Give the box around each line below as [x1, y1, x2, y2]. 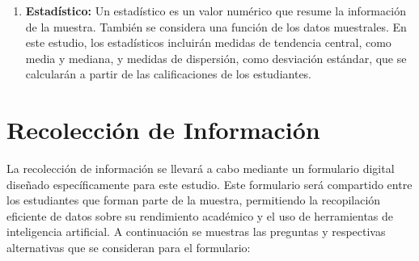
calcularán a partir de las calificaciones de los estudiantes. [25, 65, 312, 82]
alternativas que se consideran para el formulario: [6, 239, 251, 256]
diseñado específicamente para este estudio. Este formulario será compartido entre [6, 175, 413, 192]
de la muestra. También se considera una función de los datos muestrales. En [25, 18, 407, 35]
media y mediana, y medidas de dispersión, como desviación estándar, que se [25, 49, 407, 66]
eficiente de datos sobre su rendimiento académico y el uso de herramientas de [6, 207, 394, 224]
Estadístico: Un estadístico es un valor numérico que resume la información [25, 2, 406, 19]
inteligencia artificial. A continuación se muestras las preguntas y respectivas [6, 223, 386, 240]
